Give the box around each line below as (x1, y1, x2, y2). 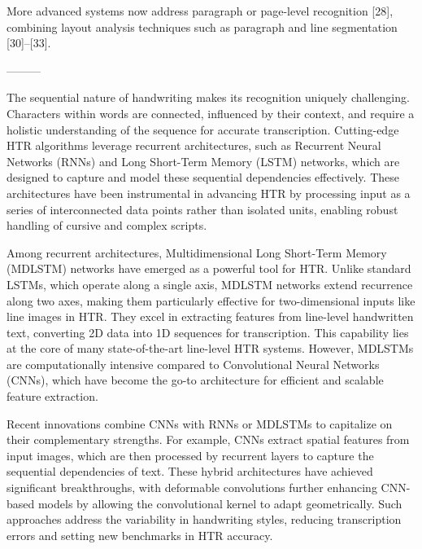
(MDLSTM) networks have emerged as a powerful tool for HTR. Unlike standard (7, 260, 411, 277)
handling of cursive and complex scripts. (7, 217, 207, 234)
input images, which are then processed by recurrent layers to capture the (7, 446, 374, 463)
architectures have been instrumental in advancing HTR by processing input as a (7, 184, 411, 201)
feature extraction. (7, 388, 98, 405)
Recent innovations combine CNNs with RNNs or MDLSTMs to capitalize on (7, 415, 393, 432)
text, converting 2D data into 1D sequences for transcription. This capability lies (7, 323, 409, 340)
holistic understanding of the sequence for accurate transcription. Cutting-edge (7, 121, 399, 138)
